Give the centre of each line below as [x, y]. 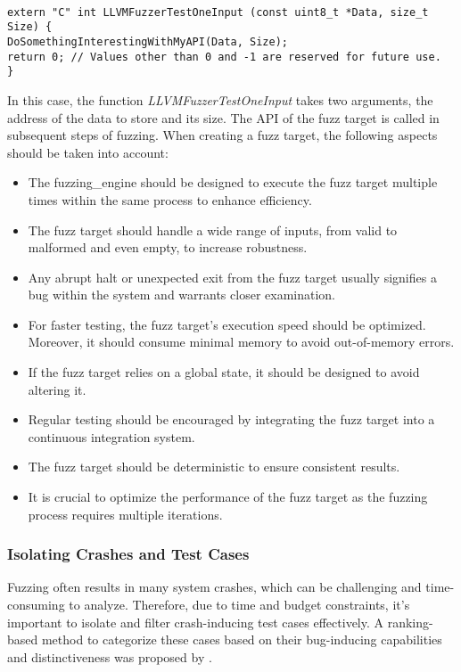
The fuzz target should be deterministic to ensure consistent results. [214, 467]
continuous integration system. [111, 436]
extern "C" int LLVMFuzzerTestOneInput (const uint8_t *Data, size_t [218, 12]
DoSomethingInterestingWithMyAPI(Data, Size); [148, 41]
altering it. [57, 389]
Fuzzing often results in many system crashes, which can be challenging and [214, 587]
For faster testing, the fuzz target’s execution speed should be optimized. [227, 324]
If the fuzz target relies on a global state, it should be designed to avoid [224, 372]
